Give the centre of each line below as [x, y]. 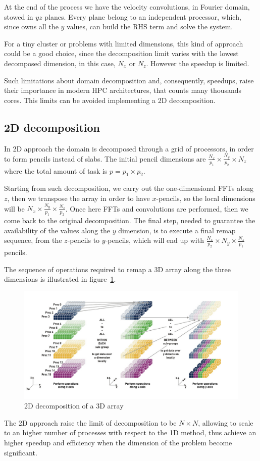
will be [14, 208]
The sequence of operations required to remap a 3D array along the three [117, 269]
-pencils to [84, 240]
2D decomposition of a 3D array [74, 406]
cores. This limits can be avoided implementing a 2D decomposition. [110, 100]
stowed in [19, 16]
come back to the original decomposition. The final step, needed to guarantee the [130, 220]
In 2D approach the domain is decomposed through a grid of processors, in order [129, 148]
